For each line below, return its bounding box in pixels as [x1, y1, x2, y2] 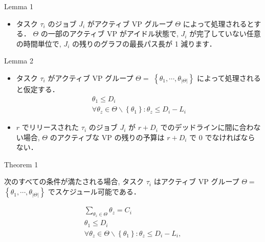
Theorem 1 [4, 159, 38, 169]
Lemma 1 [4, 1, 33, 11]
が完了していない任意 [189, 28, 261, 39]
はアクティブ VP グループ [153, 176, 239, 187]
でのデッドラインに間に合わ [160, 122, 254, 133]
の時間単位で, [16, 38, 61, 49]
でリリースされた [21, 122, 79, 133]
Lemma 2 [4, 55, 33, 66]
